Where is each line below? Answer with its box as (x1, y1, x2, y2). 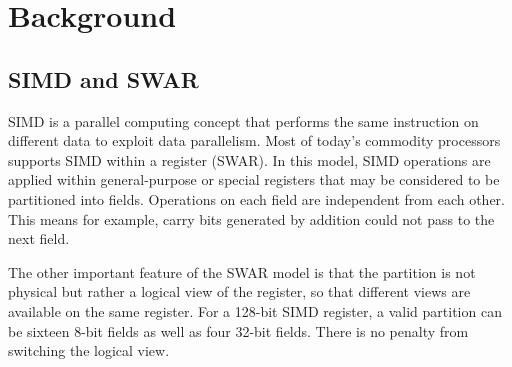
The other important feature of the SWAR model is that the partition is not (8, 261, 476, 282)
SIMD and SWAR (8, 63, 199, 94)
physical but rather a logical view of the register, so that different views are (8, 281, 471, 302)
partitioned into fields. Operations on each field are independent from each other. (8, 188, 505, 209)
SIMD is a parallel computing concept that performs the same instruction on (8, 110, 479, 131)
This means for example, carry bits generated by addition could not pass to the (8, 208, 495, 229)
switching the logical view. (8, 340, 170, 361)
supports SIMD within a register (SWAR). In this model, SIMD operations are (8, 149, 491, 170)
